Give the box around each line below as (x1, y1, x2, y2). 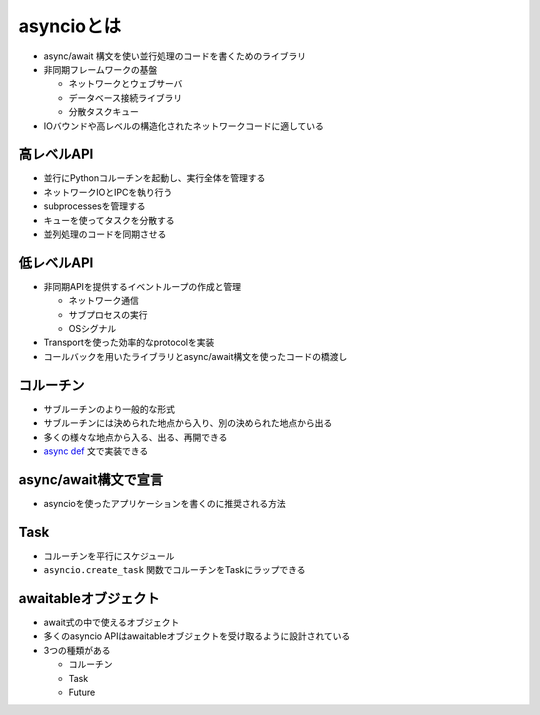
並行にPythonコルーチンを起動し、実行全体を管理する (43, 172, 266, 184)
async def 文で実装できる (43, 445, 149, 457)
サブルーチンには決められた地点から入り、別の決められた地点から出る (43, 417, 333, 429)
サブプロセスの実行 (68, 308, 148, 320)
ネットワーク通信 (68, 295, 139, 307)
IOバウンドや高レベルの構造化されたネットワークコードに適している (43, 120, 325, 132)
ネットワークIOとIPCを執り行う (43, 186, 173, 198)
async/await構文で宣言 (18, 471, 164, 488)
